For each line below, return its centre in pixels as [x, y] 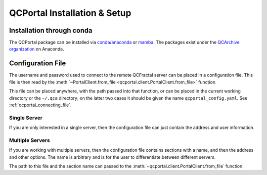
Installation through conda [51, 30]
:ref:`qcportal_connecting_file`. [40, 105]
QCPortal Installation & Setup [70, 13]
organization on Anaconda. [37, 49]
